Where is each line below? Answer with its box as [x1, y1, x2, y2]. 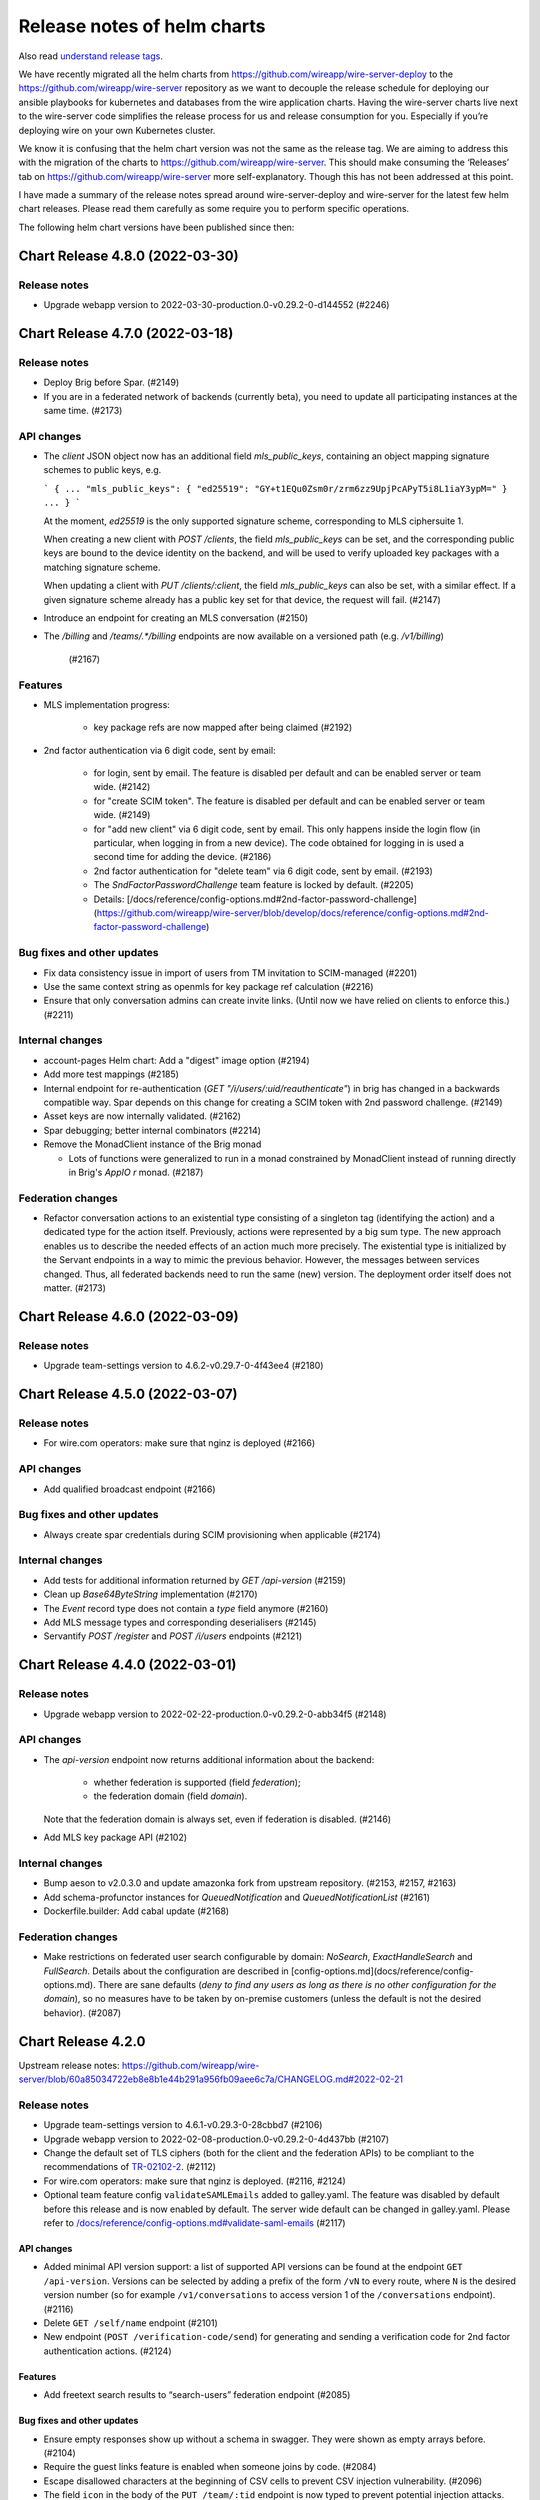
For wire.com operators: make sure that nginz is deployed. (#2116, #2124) [43, 2175, 347, 2187]
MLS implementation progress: [43, 698, 170, 710]
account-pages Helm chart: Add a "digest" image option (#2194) [43, 1054, 310, 1066]
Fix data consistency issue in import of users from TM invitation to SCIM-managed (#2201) [43, 966, 418, 979]
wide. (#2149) [93, 809, 151, 821]
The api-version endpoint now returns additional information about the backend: [43, 1753, 375, 1765]
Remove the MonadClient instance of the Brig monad [43, 1138, 262, 1150]
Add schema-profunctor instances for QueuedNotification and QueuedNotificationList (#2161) [43, 1891, 430, 1903]
